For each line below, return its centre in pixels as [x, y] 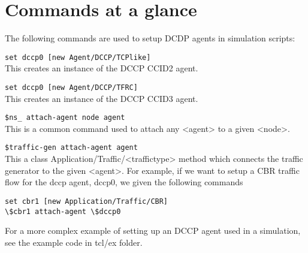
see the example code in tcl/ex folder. [74, 242]
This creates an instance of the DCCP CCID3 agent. [102, 98]
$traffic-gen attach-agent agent [71, 148]
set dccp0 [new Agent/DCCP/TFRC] [71, 87]
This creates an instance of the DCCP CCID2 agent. [102, 68]
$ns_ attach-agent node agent [65, 118]
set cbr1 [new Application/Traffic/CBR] [87, 201]
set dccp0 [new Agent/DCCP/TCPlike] [78, 57]
